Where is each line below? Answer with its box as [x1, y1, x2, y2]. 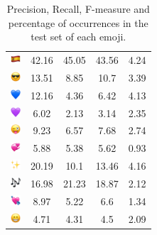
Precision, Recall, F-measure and [6, 1, 150, 16]
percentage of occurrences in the [8, 15, 148, 30]
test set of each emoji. [31, 29, 126, 44]
